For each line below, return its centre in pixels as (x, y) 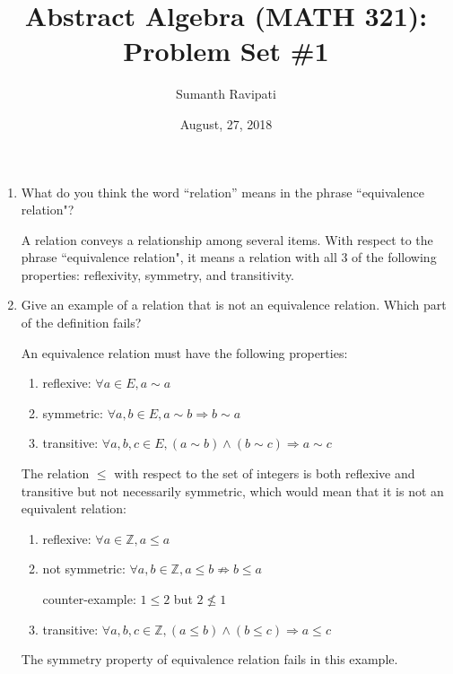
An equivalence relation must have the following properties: (184, 352)
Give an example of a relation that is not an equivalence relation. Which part (234, 305)
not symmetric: (84, 569)
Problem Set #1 (226, 51)
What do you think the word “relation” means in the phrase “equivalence (222, 192)
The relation (55, 473)
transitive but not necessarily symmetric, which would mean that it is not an (232, 490)
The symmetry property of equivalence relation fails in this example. (209, 659)
